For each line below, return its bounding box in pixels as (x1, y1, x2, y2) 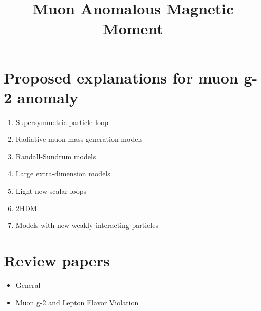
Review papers (4, 250, 110, 271)
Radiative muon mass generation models (15, 134, 143, 144)
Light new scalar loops (15, 185, 87, 196)
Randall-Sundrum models (15, 151, 96, 161)
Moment (103, 18, 163, 39)
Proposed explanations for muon (4, 67, 238, 88)
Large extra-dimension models (15, 168, 110, 179)
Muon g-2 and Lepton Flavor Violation (15, 297, 139, 307)
